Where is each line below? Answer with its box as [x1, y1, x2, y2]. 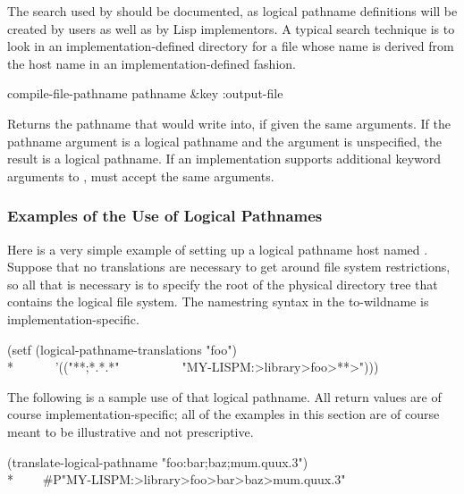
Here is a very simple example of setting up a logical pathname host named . [7, 239, 428, 258]
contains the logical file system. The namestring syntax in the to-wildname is [7, 292, 429, 311]
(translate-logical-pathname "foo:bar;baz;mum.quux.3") [7, 452, 308, 471]
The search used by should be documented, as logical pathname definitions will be [7, 2, 458, 20]
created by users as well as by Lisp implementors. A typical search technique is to [7, 19, 455, 38]
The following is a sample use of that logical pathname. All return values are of [7, 387, 442, 406]
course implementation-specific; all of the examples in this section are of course [7, 405, 440, 423]
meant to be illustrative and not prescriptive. [7, 422, 254, 440]
